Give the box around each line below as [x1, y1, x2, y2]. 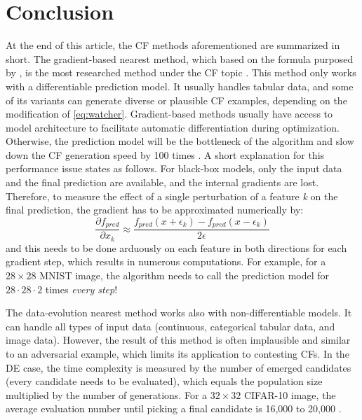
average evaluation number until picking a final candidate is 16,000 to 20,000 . [6, 401, 342, 416]
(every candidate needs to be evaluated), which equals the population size [6, 374, 323, 388]
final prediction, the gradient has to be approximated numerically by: [6, 202, 304, 217]
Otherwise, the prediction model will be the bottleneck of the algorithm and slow [6, 134, 354, 148]
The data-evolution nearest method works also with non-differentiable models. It [6, 305, 352, 320]
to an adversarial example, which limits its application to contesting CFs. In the [6, 346, 349, 360]
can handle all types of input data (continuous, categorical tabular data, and [6, 318, 335, 333]
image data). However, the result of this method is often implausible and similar [6, 332, 351, 347]
